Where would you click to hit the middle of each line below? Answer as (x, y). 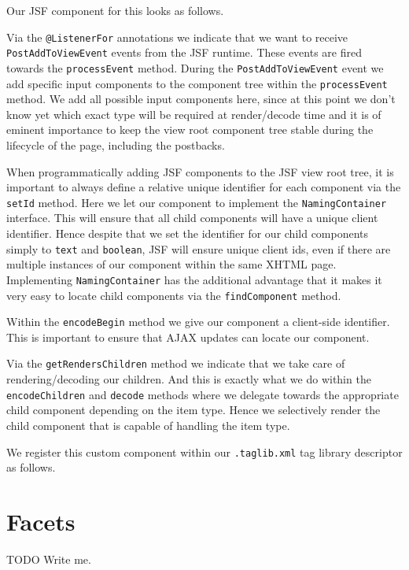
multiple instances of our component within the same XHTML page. (171, 264)
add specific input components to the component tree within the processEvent (197, 83)
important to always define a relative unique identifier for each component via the (204, 187)
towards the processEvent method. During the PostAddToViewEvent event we (195, 67)
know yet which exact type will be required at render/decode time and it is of (194, 114)
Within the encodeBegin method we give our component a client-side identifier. (198, 322)
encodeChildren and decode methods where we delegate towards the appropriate (203, 394)
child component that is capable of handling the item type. (148, 425)
